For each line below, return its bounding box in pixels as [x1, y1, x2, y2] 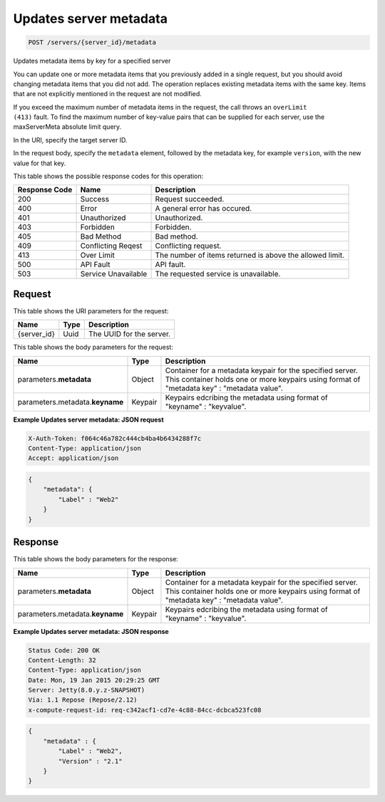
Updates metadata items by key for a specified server [13, 57, 171, 66]
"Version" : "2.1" [58, 757, 123, 765]
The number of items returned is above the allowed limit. [155, 250, 345, 260]
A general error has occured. [155, 204, 252, 214]
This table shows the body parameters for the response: [13, 555, 178, 563]
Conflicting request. [155, 241, 222, 251]
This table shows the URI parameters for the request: [13, 306, 169, 315]
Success [80, 194, 110, 204]
